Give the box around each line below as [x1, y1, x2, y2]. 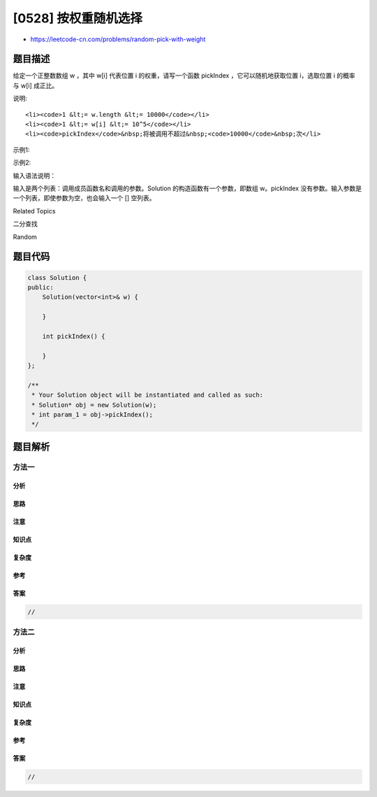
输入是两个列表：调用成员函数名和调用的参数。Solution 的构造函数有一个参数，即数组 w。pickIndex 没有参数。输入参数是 [13, 184, 362, 192]
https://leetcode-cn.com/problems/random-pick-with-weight [30, 35, 206, 43]
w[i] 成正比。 [20, 81, 59, 90]
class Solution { [27, 274, 87, 281]
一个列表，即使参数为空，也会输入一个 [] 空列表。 [13, 194, 156, 202]
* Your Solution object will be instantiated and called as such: [31, 391, 264, 399]
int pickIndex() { [42, 332, 105, 340]
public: [27, 283, 54, 291]
